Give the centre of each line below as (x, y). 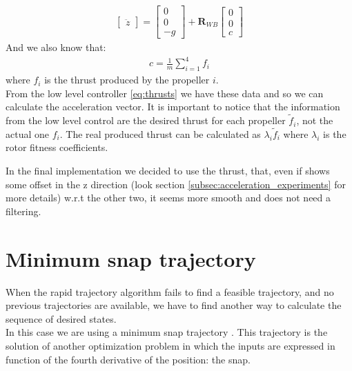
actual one (27, 133)
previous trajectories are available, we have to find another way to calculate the (174, 305)
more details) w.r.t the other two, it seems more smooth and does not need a (168, 198)
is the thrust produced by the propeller (127, 80)
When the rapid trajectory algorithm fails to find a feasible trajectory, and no (170, 291)
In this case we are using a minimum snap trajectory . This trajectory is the (167, 332)
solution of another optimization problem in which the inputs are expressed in (170, 345)
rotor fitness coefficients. (57, 147)
